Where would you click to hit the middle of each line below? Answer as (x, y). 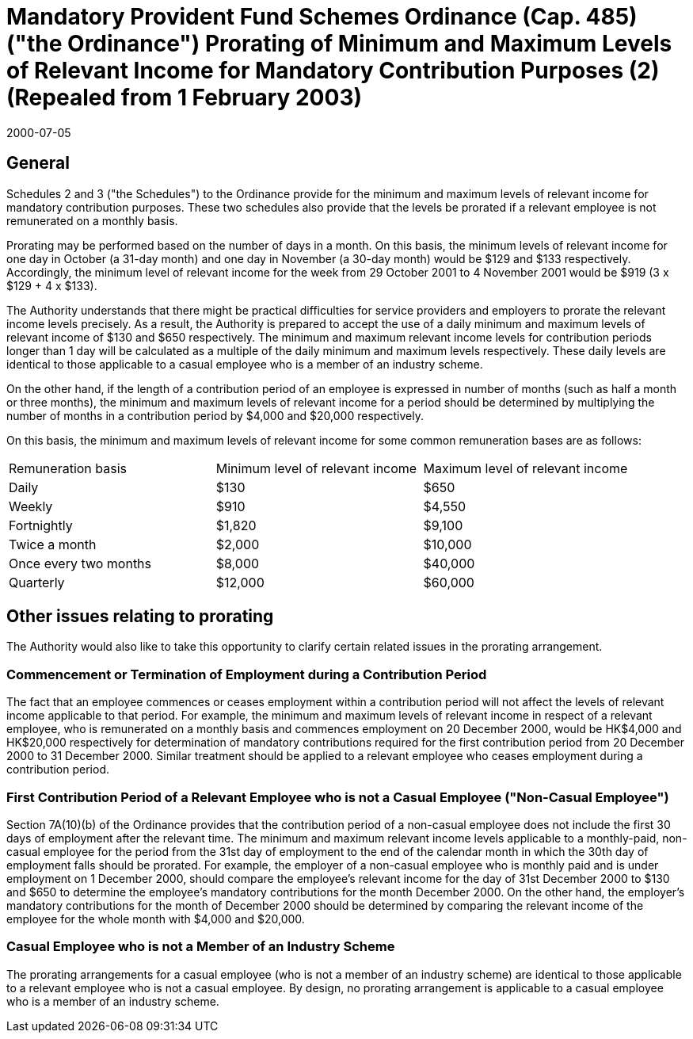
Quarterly (37, 582)
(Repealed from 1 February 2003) (185, 97)
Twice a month (53, 544)
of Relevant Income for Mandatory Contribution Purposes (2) (333, 71)
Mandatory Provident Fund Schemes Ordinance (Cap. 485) (322, 17)
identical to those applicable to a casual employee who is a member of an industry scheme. (245, 364)
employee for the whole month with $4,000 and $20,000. (156, 919)
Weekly (31, 506)
